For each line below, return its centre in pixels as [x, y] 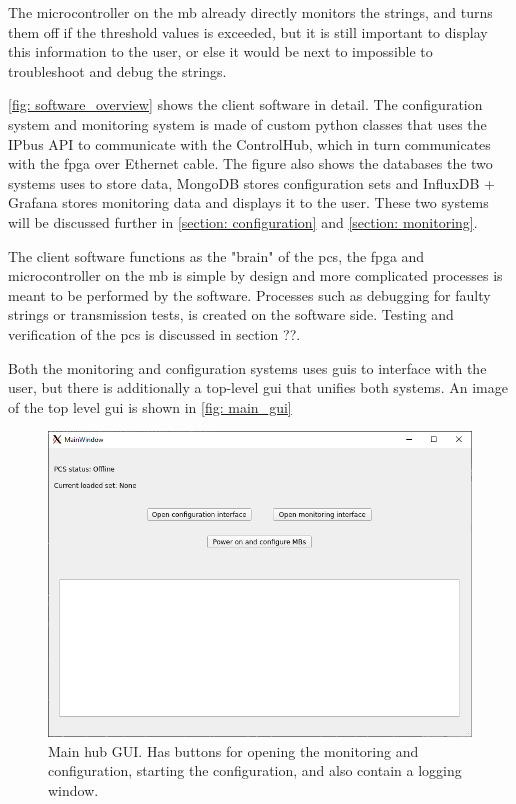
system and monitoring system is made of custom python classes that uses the [247, 123]
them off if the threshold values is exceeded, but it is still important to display [248, 31]
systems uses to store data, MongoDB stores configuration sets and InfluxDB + [251, 182]
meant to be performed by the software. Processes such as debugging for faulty [249, 294]
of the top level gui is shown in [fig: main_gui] [150, 406]
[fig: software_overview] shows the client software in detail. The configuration [245, 104]
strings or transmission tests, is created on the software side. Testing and [231, 314]
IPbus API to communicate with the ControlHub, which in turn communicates [249, 143]
